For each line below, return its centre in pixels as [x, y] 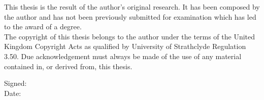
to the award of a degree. [43, 27]
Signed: [15, 83]
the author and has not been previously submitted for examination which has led [130, 16]
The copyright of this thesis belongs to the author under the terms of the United [130, 36]
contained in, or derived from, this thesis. [68, 66]
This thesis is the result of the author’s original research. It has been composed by [132, 7]
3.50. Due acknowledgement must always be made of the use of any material [123, 56]
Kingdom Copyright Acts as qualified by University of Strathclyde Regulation [125, 46]
